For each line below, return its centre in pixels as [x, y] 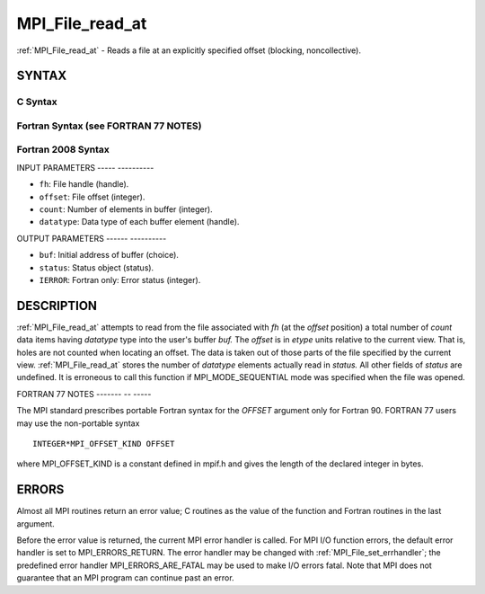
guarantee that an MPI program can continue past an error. [125, 578]
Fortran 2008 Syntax [63, 150]
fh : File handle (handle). [84, 184]
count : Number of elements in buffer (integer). [126, 209]
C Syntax [37, 102]
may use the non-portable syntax [78, 423]
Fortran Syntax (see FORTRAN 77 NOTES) [109, 126]
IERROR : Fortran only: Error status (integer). [120, 279]
